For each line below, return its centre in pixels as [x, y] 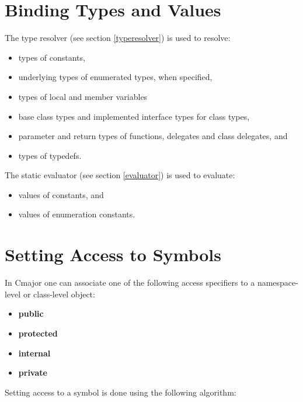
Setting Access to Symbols [113, 254]
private [33, 372]
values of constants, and [61, 194]
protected [38, 333]
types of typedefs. [50, 155]
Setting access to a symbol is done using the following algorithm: [121, 392]
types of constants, [52, 57]
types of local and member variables [83, 96]
